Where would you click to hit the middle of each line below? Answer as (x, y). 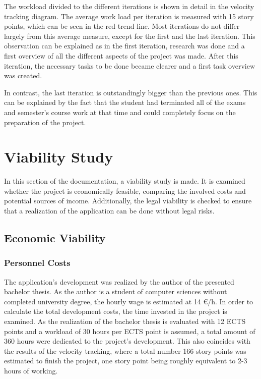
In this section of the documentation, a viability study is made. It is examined (125, 181)
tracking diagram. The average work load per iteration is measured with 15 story (129, 16)
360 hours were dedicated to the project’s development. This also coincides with (127, 341)
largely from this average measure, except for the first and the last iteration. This (130, 36)
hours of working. (31, 370)
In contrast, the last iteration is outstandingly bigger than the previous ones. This (131, 92)
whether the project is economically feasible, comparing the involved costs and (125, 191)
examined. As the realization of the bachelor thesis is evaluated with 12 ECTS (125, 321)
